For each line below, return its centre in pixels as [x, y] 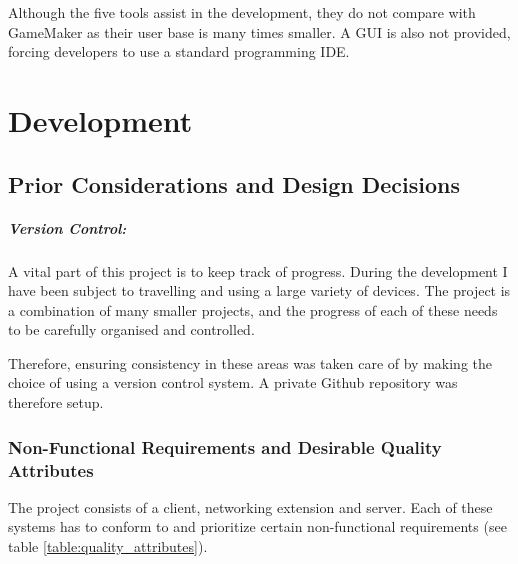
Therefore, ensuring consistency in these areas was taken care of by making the [250, 362]
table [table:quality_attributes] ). [108, 545]
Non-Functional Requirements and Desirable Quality [225, 446]
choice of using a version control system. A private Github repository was [233, 382]
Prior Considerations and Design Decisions [234, 183]
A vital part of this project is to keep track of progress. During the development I [258, 270]
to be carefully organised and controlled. [131, 329]
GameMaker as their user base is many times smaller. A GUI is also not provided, [259, 31]
